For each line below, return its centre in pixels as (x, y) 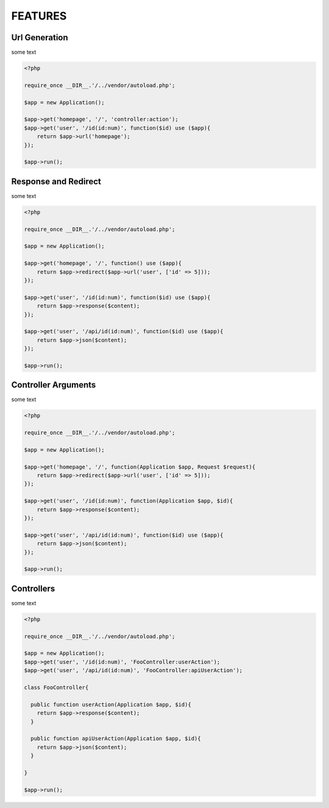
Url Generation (40, 37)
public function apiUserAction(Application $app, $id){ (116, 739)
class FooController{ (56, 687)
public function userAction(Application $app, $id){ (111, 704)
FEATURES (39, 16)
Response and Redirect (56, 181)
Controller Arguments (54, 385)
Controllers (33, 588)
